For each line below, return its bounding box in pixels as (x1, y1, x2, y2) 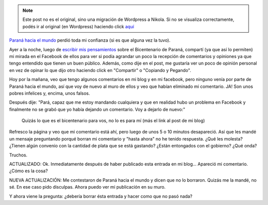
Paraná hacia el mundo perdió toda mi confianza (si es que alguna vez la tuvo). (9, 37, 171, 43)
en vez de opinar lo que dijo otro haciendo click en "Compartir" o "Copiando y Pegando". (9, 67, 191, 73)
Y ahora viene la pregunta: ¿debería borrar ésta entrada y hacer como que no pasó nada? (9, 193, 193, 199)
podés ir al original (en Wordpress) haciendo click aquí (22, 23, 134, 29)
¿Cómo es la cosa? (9, 168, 48, 174)
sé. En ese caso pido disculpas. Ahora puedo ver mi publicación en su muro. (9, 184, 166, 190)
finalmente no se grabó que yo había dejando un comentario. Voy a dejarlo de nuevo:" (9, 106, 186, 112)
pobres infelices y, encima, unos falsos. (9, 90, 90, 96)
